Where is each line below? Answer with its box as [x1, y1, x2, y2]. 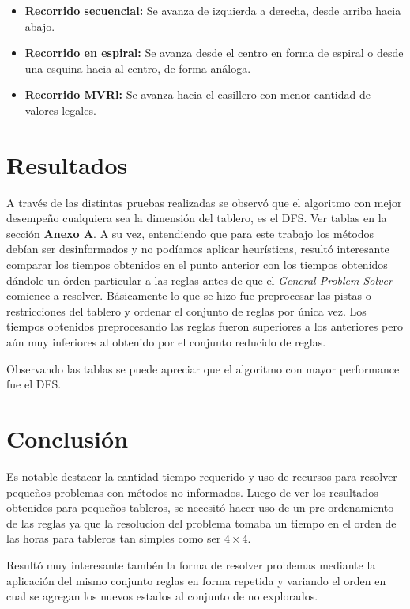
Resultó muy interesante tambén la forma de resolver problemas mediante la [6, 556, 376, 573]
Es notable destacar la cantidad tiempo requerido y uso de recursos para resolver [6, 467, 397, 484]
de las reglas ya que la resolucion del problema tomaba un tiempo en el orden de [6, 514, 397, 531]
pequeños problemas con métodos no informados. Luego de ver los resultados [6, 483, 378, 500]
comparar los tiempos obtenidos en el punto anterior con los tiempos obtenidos [6, 256, 388, 273]
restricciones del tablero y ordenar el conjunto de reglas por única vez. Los [6, 302, 367, 319]
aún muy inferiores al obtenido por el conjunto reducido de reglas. [6, 334, 326, 350]
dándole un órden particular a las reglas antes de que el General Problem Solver [6, 271, 393, 288]
